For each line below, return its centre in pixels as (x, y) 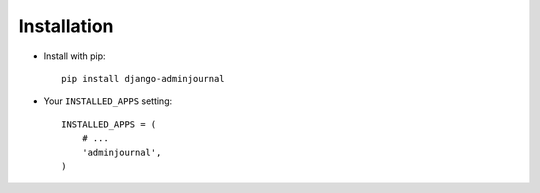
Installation (66, 26)
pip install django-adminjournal (143, 78)
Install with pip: (74, 56)
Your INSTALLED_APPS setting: (108, 101)
